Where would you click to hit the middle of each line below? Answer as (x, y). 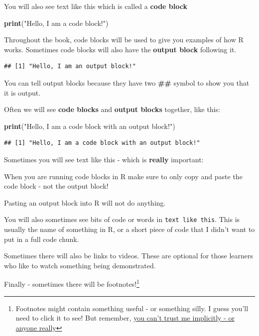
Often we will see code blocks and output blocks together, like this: (112, 109)
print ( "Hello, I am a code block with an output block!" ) (90, 126)
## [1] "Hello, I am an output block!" (70, 66)
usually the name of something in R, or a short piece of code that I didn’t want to (129, 229)
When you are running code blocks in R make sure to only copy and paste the (123, 176)
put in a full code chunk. (42, 239)
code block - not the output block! (56, 186)
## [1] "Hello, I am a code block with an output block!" (102, 143)
